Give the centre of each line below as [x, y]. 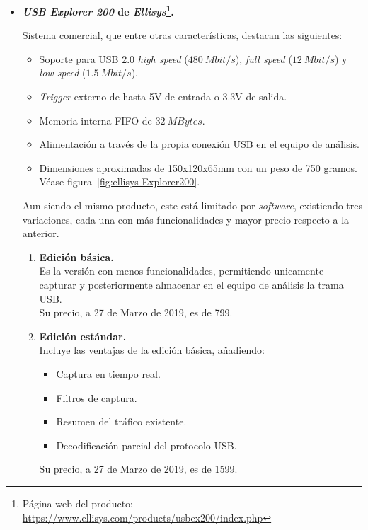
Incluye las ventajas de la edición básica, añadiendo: [152, 350]
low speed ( [63, 73]
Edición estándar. [83, 336]
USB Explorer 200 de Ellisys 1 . [98, 10]
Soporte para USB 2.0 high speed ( [114, 58]
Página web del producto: [77, 503]
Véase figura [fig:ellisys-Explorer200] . [120, 182]
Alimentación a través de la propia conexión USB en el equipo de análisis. [199, 144]
